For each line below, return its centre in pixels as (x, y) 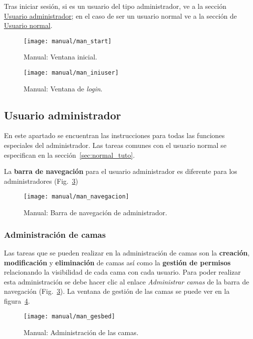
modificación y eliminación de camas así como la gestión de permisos (117, 262)
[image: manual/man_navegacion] (76, 197)
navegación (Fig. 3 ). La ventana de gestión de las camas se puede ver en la (117, 291)
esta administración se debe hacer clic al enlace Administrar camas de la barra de (127, 281)
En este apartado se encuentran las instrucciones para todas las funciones (114, 135)
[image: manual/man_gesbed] (70, 317)
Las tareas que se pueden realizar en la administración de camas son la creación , (127, 252)
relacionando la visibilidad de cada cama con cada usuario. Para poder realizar (123, 272)
